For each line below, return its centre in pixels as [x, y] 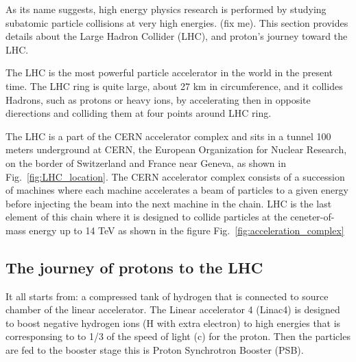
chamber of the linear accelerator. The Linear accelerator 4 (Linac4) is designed [173, 309]
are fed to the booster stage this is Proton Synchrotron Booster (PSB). [155, 350]
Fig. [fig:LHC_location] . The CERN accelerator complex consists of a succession [175, 176]
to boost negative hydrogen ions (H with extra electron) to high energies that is [173, 323]
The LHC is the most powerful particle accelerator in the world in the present [169, 72]
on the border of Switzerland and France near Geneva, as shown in [146, 162]
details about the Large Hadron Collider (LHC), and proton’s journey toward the [177, 36]
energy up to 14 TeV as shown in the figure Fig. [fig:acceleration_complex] [187, 230]
